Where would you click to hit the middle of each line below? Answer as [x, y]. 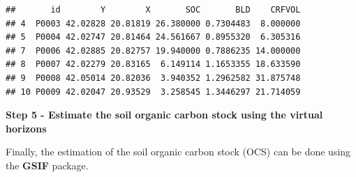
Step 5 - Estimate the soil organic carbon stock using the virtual [164, 115]
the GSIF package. [47, 165]
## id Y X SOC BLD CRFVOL [153, 10]
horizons [26, 128]
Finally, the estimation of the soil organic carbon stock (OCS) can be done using [178, 152]
